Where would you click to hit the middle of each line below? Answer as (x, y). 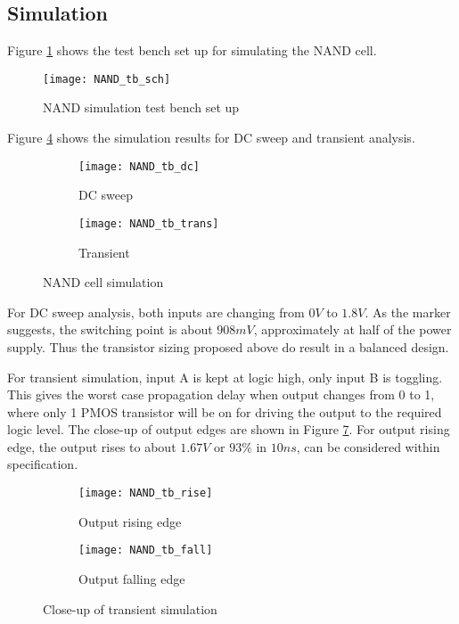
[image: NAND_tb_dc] (139, 166)
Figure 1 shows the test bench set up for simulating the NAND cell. (192, 50)
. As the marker (408, 312)
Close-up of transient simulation (130, 608)
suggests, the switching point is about (110, 329)
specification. (43, 464)
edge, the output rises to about (92, 446)
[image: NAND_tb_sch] (107, 79)
